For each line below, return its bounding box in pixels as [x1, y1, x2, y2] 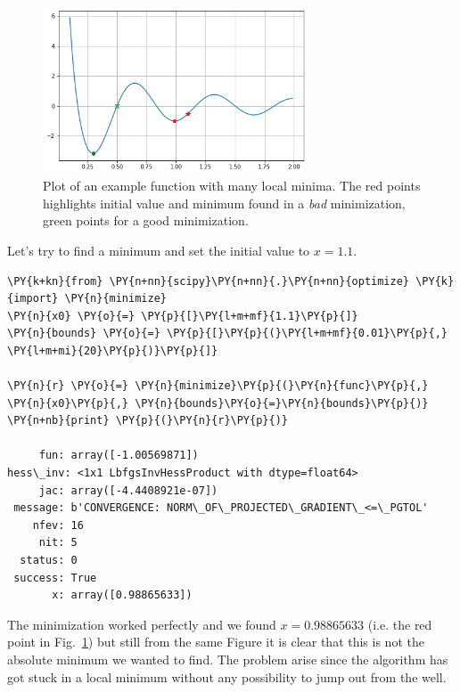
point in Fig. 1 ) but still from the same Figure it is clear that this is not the [7, 632, 424, 651]
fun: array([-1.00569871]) [38, 449, 199, 462]
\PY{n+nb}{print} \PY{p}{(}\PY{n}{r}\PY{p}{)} [7, 414, 288, 427]
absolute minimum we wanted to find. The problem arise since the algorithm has [7, 650, 448, 668]
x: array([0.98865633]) [52, 589, 193, 602]
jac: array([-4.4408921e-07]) [38, 484, 218, 497]
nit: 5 [38, 536, 78, 550]
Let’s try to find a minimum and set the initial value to [7, 240, 310, 259]
